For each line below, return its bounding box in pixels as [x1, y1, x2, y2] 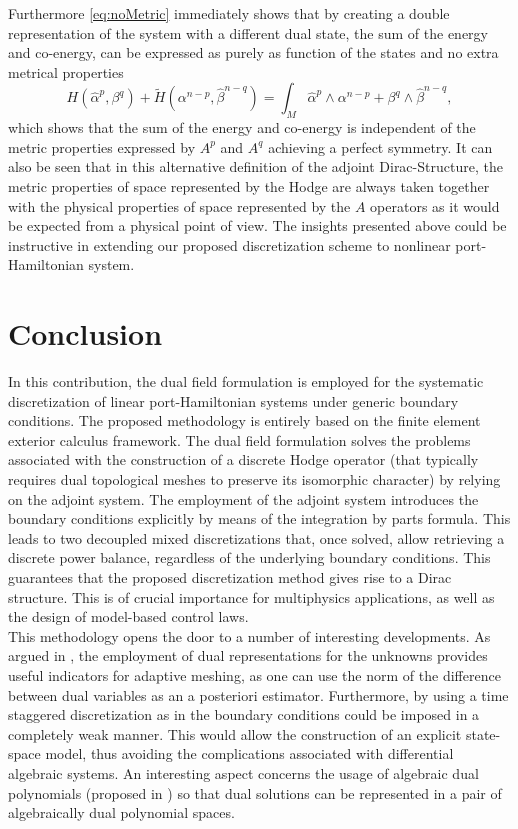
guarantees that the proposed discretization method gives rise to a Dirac [8, 566, 452, 587]
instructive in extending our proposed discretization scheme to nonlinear [8, 234, 451, 255]
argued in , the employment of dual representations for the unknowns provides [8, 645, 488, 666]
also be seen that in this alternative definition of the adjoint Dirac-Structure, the [8, 156, 503, 177]
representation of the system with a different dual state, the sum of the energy [8, 22, 489, 43]
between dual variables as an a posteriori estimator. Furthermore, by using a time [8, 684, 509, 705]
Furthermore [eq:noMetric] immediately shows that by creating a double [8, 3, 450, 23]
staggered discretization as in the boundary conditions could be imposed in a [8, 704, 480, 725]
